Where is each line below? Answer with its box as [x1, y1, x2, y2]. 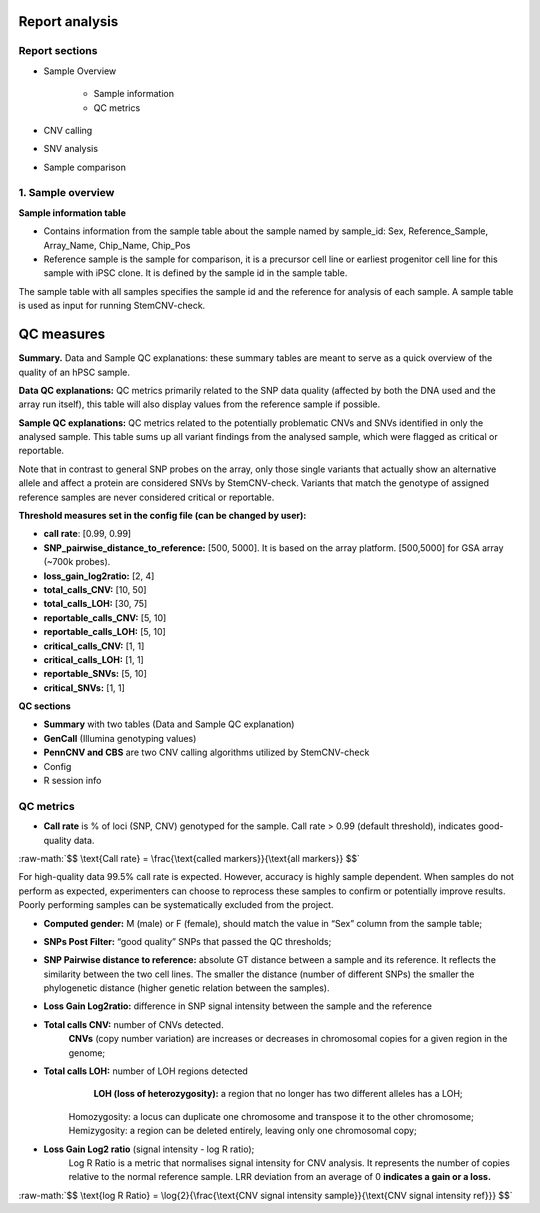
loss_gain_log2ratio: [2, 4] [43, 570, 155, 582]
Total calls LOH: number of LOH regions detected [43, 1065, 249, 1077]
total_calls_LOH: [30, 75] [43, 598, 148, 610]
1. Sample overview [18, 186, 115, 200]
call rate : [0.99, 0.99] [43, 528, 132, 540]
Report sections [18, 44, 98, 58]
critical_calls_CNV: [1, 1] [43, 640, 145, 652]
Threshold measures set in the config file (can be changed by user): [18, 510, 307, 522]
